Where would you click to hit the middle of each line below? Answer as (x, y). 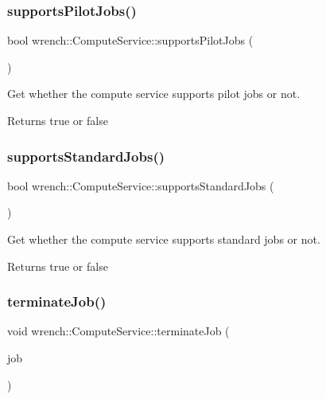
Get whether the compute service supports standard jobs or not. (164, 239)
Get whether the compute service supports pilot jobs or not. (154, 94)
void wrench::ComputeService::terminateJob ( (118, 331)
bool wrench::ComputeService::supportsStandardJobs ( (141, 185)
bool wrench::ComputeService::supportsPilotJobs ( (130, 40)
